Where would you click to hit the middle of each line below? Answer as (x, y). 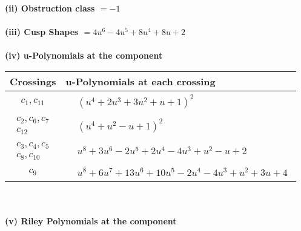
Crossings (33, 81)
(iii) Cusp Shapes (42, 32)
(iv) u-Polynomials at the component (84, 55)
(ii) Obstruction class (50, 8)
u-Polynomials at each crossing (141, 81)
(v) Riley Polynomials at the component (91, 221)
